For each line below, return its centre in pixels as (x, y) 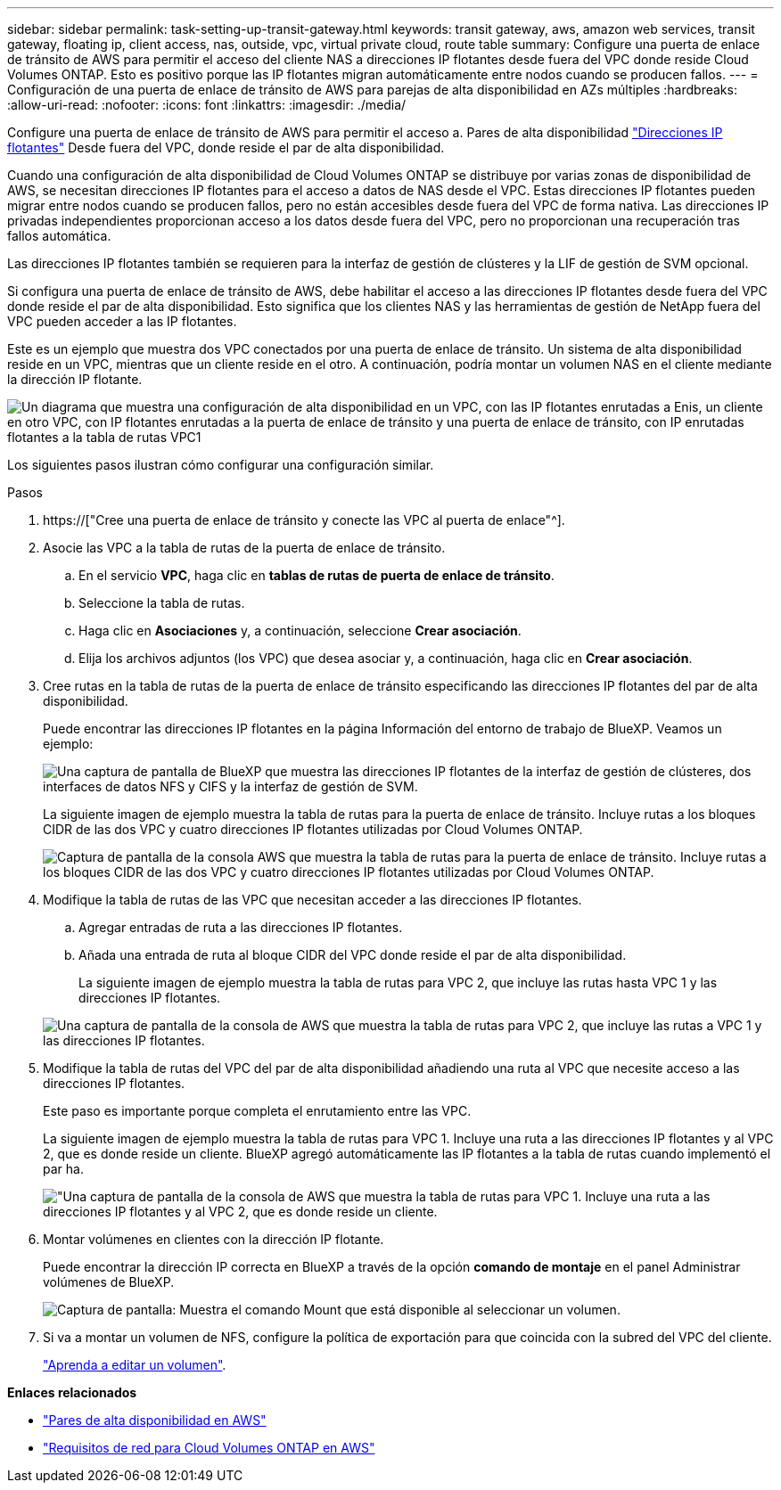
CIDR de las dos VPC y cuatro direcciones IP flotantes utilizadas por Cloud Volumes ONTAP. (313, 829)
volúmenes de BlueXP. (109, 1282)
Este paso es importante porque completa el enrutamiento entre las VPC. (257, 1111)
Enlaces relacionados (72, 1392)
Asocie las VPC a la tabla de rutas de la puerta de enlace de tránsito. (244, 548)
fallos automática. (59, 236)
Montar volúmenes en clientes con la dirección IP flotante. (214, 1239)
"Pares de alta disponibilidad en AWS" (155, 1420)
